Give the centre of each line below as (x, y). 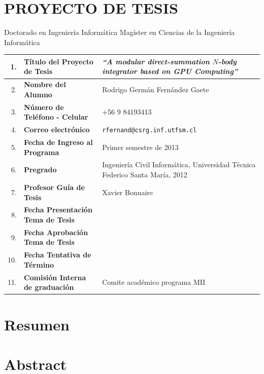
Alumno (38, 94)
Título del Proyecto (58, 61)
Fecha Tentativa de (57, 255)
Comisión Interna (55, 277)
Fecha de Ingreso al (58, 142)
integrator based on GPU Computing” (170, 71)
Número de (44, 107)
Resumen (37, 324)
